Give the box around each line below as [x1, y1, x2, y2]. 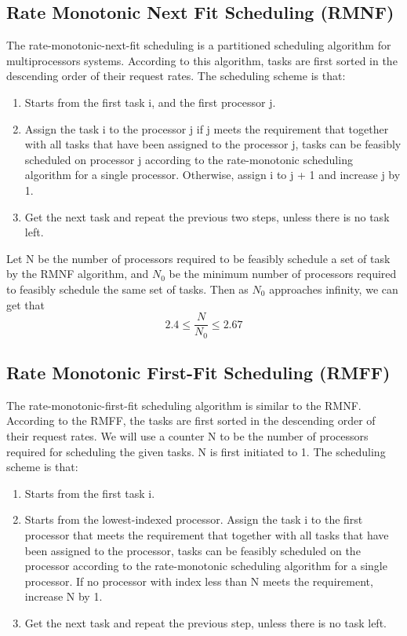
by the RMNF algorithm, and [6, 265, 149, 282]
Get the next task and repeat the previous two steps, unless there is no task [24, 208, 390, 225]
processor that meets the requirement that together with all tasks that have [24, 526, 389, 543]
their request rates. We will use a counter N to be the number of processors [6, 428, 369, 444]
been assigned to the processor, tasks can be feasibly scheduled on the [24, 542, 361, 558]
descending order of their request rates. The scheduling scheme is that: [6, 68, 346, 84]
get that [6, 296, 45, 313]
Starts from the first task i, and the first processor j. [24, 93, 276, 110]
